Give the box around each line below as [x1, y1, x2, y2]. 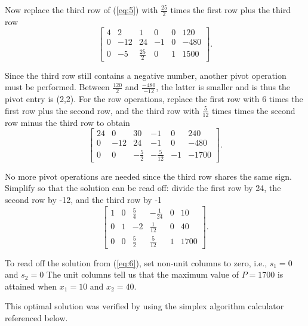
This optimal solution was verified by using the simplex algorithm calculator [5, 300, 284, 312]
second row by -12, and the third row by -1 [5, 193, 162, 205]
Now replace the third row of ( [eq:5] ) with [5, 4, 158, 16]
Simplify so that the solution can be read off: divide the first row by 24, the [5, 182, 281, 194]
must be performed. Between [5, 81, 110, 93]
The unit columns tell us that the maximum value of [46, 268, 239, 281]
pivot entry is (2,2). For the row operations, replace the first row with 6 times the [5, 93, 303, 105]
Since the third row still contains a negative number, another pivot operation [5, 69, 287, 81]
